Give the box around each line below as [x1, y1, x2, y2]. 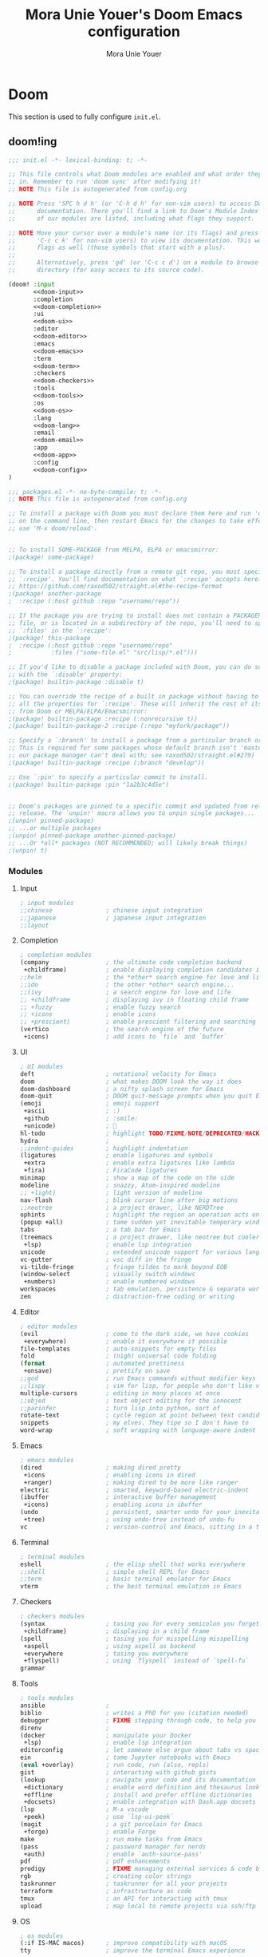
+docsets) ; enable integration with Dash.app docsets [23, 1798, 257, 1806]
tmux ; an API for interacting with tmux [19, 1894, 228, 1903]
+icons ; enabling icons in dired [23, 1471, 195, 1479]
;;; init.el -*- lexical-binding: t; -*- [8, 156, 148, 164]
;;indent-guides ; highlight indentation [19, 1144, 189, 1152]
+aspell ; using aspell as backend [23, 1642, 195, 1650]
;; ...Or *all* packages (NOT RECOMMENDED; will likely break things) [8, 839, 248, 847]
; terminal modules [19, 1552, 85, 1561]
